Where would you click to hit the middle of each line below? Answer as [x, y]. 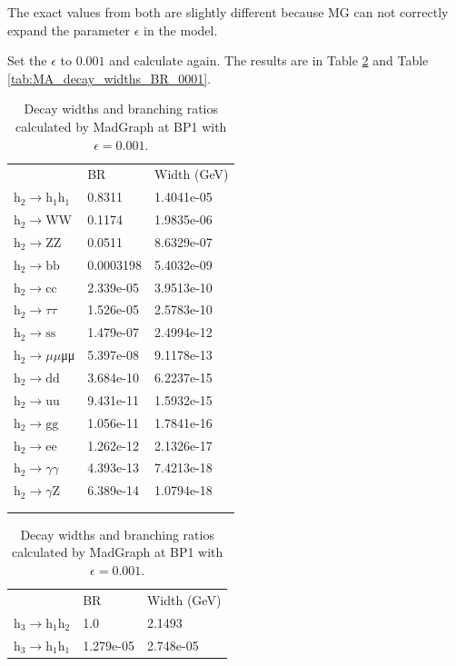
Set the [27, 60]
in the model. [181, 30]
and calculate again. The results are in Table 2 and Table [269, 60]
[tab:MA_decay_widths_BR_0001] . [109, 78]
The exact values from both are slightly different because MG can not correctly [228, 12]
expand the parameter [69, 30]
